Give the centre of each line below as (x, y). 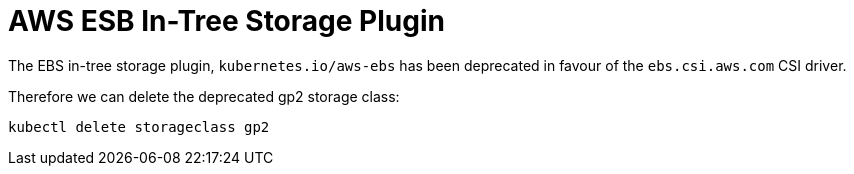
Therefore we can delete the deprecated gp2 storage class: (204, 96)
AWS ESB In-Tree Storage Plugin (226, 21)
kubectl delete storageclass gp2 (139, 126)
